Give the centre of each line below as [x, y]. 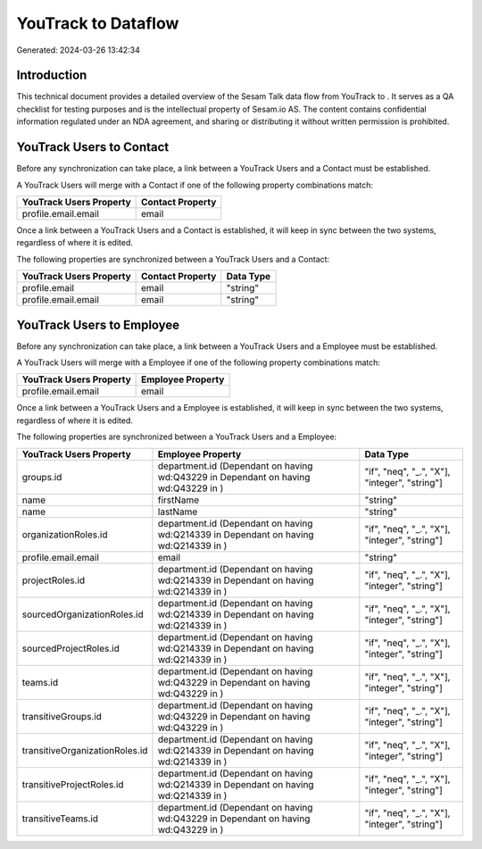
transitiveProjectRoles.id [73, 784]
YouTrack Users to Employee [98, 325]
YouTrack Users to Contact [93, 147]
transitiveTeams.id [60, 819]
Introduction [52, 75]
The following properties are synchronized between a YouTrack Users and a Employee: [177, 437]
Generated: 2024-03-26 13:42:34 [78, 50]
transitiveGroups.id [62, 716]
